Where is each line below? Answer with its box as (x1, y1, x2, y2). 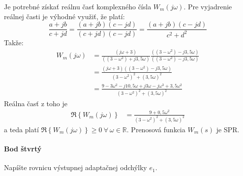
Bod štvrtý (4, 144, 42, 154)
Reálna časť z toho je (4, 98, 67, 108)
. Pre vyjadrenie (183, 1, 232, 11)
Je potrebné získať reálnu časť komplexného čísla (4, 1, 152, 11)
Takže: (4, 37, 24, 48)
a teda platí (4, 124, 39, 134)
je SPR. (216, 124, 240, 134)
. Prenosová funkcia (126, 124, 185, 134)
